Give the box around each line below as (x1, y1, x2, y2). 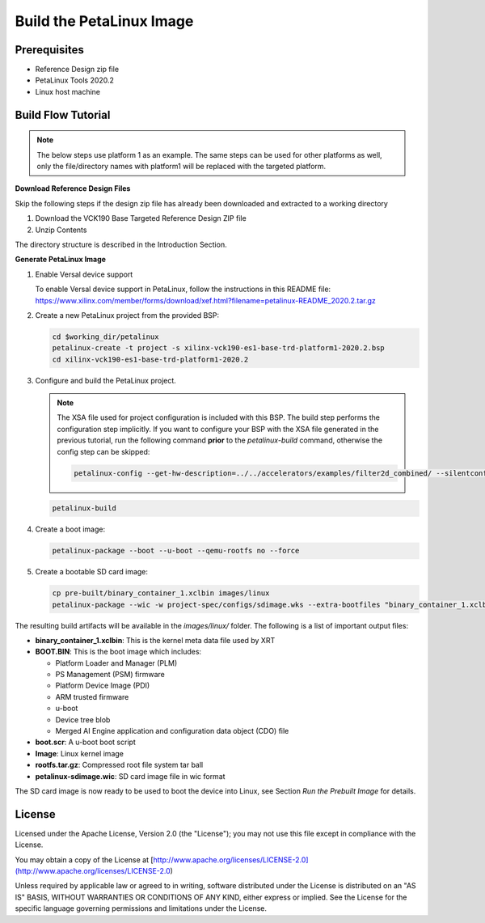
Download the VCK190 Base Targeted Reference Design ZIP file (35, 214, 247, 223)
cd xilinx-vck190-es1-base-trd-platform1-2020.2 (52, 354, 249, 364)
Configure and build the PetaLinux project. (35, 375, 177, 385)
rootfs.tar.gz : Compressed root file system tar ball (35, 760, 204, 770)
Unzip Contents (35, 225, 87, 235)
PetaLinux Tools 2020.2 (35, 75, 115, 85)
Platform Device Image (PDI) (55, 680, 150, 691)
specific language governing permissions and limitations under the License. (15, 904, 267, 913)
